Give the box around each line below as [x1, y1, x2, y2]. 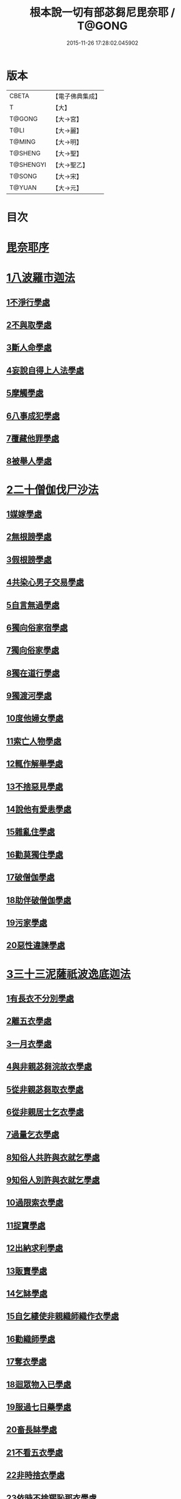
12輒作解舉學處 [6, 759, 63, 769]
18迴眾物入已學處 [6, 1379, 71, 1390]
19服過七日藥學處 [6, 1402, 71, 1412]
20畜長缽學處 [6, 1424, 57, 1435]
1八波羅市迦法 [6, 271, 76, 285]
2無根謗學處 [6, 531, 52, 542]
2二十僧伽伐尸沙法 [6, 483, 99, 497]
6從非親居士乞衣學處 [6, 1106, 84, 1117]
